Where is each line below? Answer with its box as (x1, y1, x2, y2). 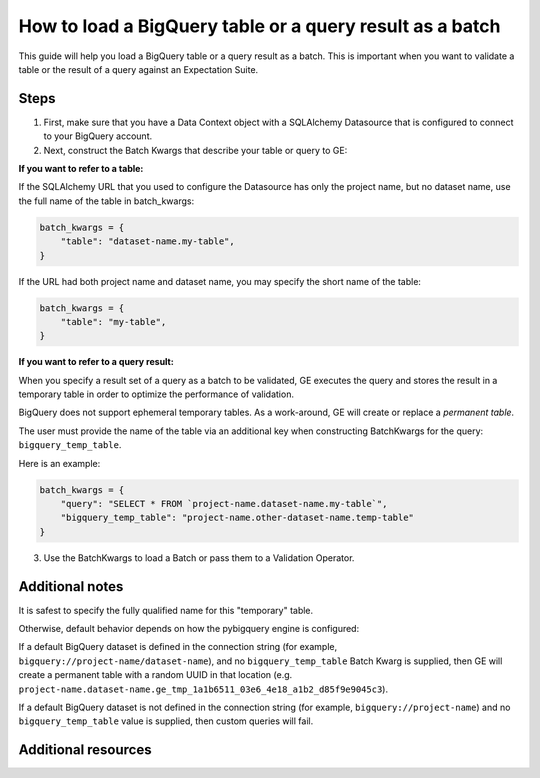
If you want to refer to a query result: (18, 356, 174, 368)
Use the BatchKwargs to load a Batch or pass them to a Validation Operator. (43, 551, 355, 564)
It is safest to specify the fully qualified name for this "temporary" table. (18, 604, 314, 616)
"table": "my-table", (60, 316, 167, 327)
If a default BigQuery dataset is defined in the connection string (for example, (18, 641, 338, 653)
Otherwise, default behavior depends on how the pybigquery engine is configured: (18, 623, 360, 635)
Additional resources (18, 741, 152, 759)
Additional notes (18, 578, 124, 595)
